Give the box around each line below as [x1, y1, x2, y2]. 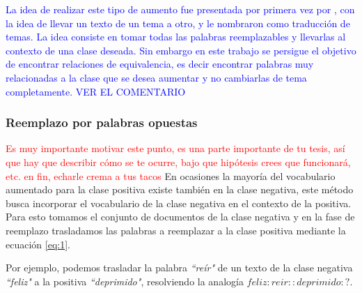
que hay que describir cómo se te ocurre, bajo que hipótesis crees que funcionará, [6, 154, 351, 169]
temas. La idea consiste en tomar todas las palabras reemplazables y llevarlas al [6, 29, 346, 44]
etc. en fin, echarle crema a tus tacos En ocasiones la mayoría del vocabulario [6, 168, 336, 183]
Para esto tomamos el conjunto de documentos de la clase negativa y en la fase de [6, 209, 355, 224]
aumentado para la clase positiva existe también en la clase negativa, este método [6, 182, 354, 197]
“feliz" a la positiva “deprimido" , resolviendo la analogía [6, 273, 244, 288]
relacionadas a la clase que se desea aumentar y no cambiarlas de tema [6, 70, 307, 84]
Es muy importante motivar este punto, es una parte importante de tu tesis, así [6, 141, 345, 156]
